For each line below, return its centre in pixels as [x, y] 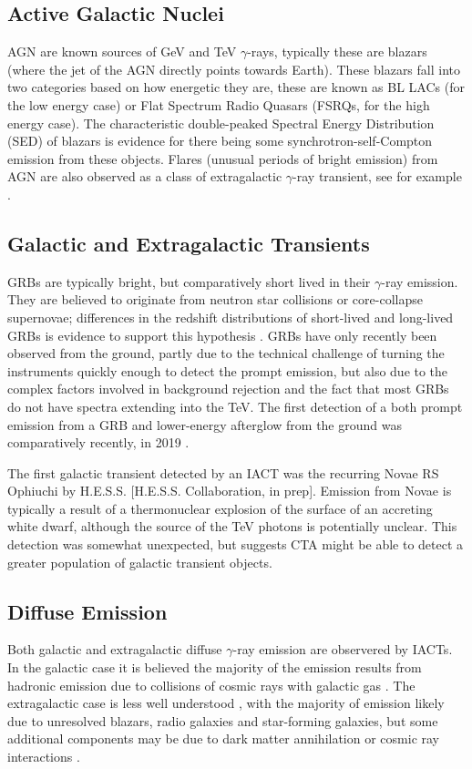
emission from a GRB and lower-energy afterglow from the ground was [205, 424]
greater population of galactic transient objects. [140, 562]
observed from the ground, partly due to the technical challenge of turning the [226, 353]
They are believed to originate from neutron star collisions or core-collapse [215, 299]
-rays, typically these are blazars [337, 51]
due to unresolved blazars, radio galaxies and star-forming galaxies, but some [223, 720]
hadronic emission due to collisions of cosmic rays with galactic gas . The [211, 685]
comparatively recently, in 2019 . [98, 442]
